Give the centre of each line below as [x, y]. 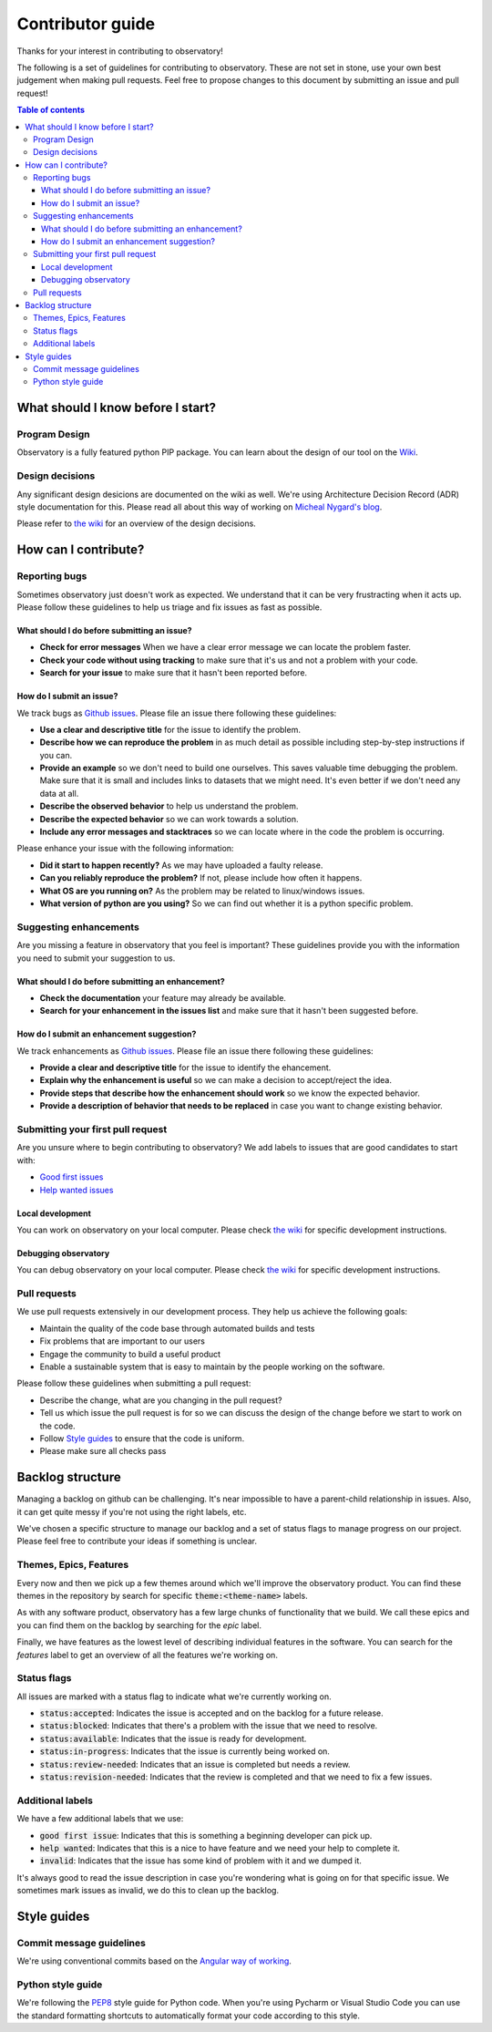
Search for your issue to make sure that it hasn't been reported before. [174, 673]
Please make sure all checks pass [103, 1451]
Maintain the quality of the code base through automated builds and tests [177, 1328]
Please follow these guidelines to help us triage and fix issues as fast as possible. [169, 607]
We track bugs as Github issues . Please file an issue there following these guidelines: [177, 713]
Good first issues [72, 1177]
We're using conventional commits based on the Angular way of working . [154, 1961]
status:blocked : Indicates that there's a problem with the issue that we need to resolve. [209, 1726]
